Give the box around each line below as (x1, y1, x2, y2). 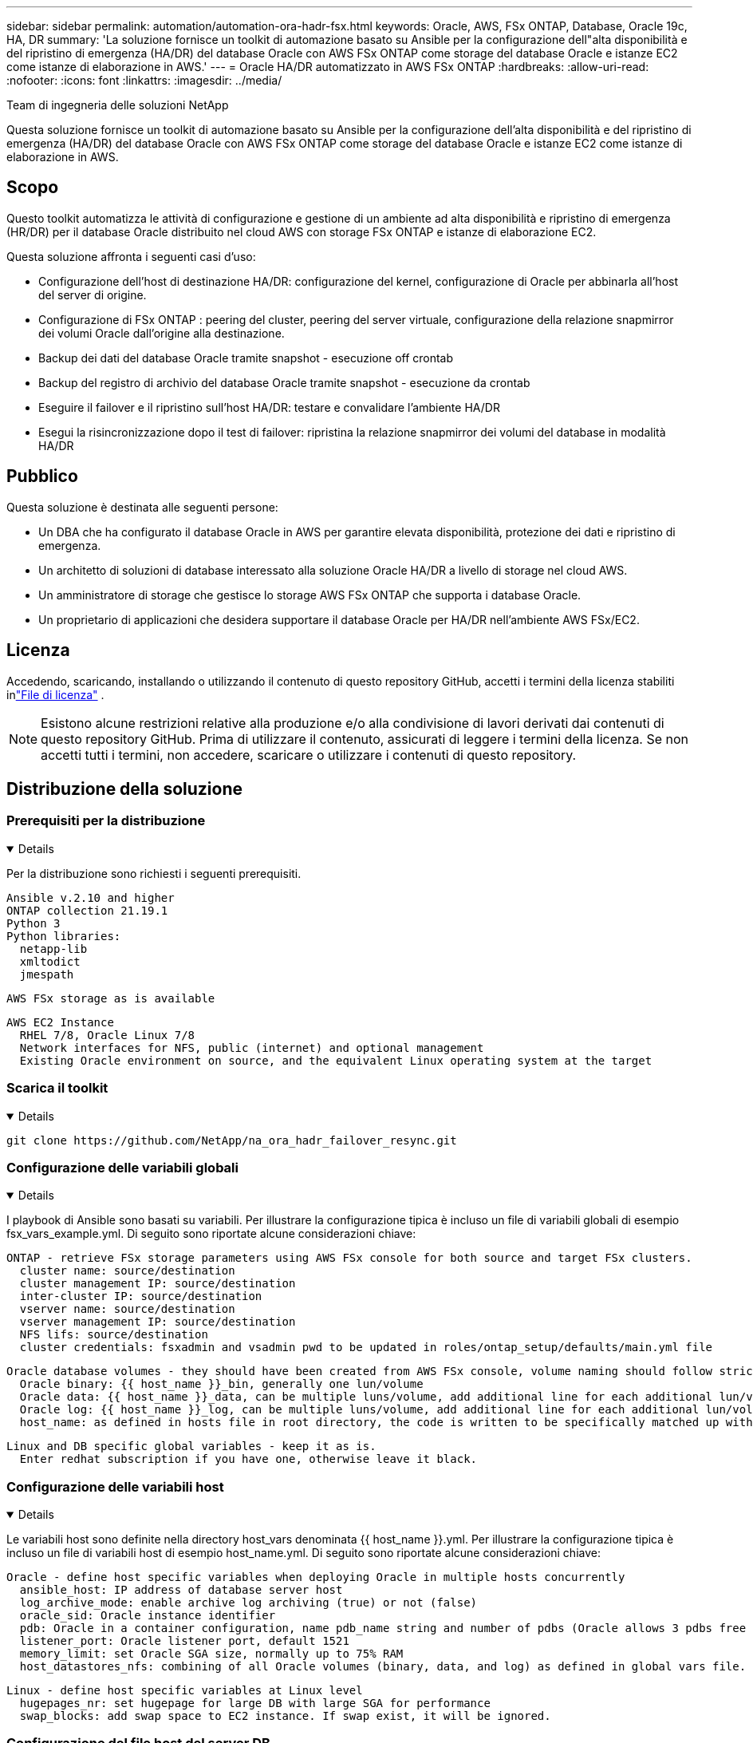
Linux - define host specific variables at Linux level (6, 1684, 363, 1697)
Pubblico (6, 466, 78, 487)
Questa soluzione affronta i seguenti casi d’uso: (6, 249, 256, 263)
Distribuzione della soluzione (6, 778, 242, 799)
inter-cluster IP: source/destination (19, 1290, 262, 1303)
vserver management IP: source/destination (19, 1315, 296, 1329)
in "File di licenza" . (6, 687, 104, 702)
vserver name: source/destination (19, 1302, 235, 1316)
